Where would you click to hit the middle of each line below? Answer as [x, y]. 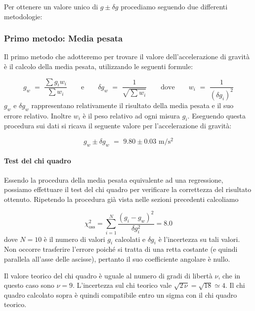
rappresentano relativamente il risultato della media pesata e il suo [132, 105]
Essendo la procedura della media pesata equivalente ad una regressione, [114, 179]
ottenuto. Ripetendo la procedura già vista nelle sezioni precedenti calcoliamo [121, 199]
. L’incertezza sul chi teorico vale [122, 285]
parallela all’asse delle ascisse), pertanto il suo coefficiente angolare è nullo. [117, 259]
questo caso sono [29, 285]
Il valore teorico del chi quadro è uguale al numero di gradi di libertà [108, 275]
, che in [229, 275]
